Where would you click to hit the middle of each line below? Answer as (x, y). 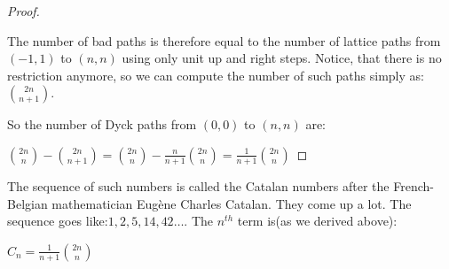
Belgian (28, 203)
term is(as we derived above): (317, 221)
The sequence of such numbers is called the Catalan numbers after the (198, 185)
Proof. (24, 11)
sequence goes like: (58, 221)
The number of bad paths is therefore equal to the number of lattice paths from (224, 40)
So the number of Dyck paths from (102, 124)
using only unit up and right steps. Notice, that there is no (282, 58)
